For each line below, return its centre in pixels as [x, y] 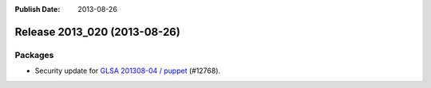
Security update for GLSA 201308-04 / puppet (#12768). [128, 71]
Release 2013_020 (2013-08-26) [98, 32]
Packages [34, 55]
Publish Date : [38, 9]
